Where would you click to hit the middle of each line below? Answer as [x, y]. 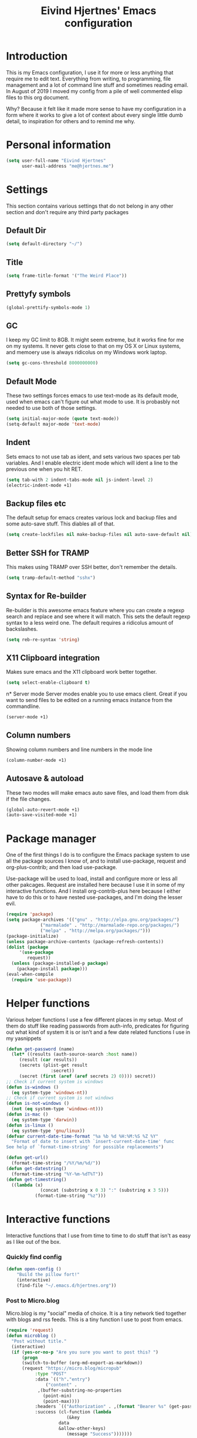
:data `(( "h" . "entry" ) [63, 1379]
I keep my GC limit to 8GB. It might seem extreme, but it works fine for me [95, 340]
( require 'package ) [30, 914]
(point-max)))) [62, 1401]
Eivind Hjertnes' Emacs [98, 11]
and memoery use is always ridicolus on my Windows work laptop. [86, 352]
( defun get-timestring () [36, 1179]
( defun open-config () [34, 1269]
